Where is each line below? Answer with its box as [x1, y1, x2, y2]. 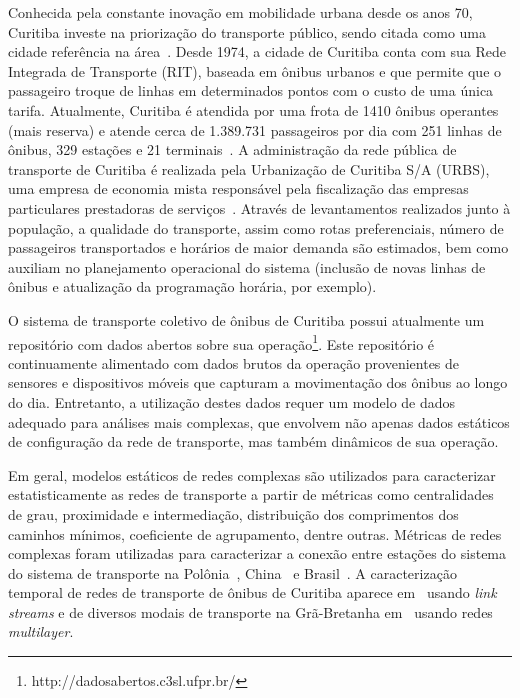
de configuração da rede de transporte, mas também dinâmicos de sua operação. [8, 431, 499, 452]
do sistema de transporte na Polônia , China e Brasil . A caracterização [8, 562, 457, 583]
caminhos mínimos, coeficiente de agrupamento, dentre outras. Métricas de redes [8, 523, 502, 544]
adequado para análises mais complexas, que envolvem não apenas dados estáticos [8, 411, 510, 432]
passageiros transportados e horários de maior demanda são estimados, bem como [8, 237, 509, 258]
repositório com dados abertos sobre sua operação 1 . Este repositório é [8, 330, 435, 354]
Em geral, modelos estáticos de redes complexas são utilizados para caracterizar [8, 464, 496, 485]
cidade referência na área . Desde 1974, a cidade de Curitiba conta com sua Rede [8, 41, 507, 62]
